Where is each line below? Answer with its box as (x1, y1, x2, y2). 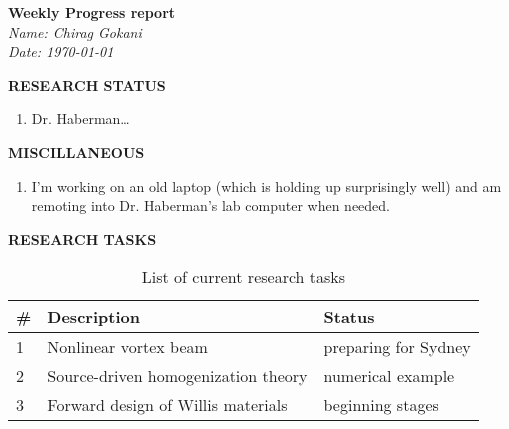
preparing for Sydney (323, 335, 471, 359)
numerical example (323, 364, 455, 388)
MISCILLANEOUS (8, 141, 145, 162)
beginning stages (323, 393, 439, 417)
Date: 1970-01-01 (8, 41, 114, 62)
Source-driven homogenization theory (47, 364, 308, 388)
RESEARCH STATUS (8, 74, 166, 95)
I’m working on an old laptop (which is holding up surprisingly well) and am (31, 175, 502, 196)
